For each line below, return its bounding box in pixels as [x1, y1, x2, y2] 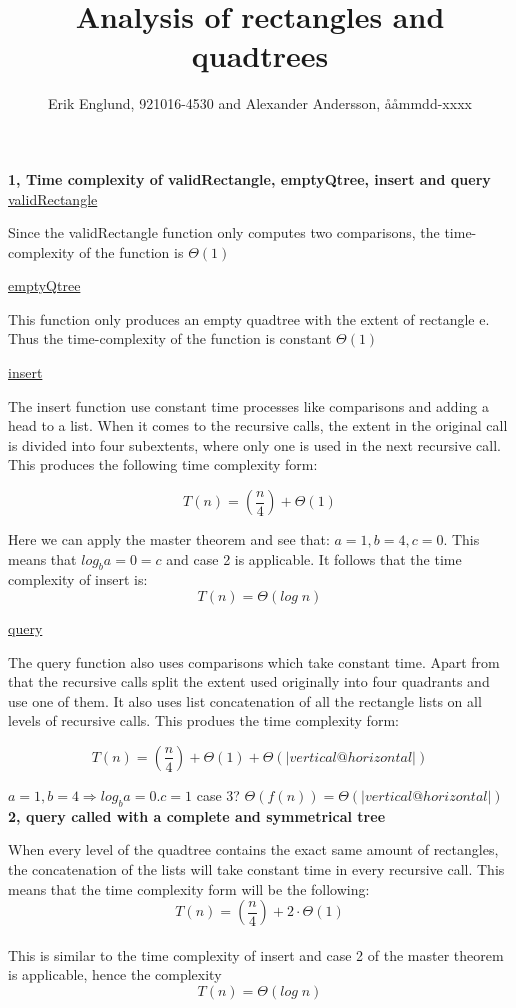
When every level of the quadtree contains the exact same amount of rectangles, [8, 839, 499, 860]
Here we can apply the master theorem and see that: [8, 529, 330, 550]
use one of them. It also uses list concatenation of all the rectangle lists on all [8, 690, 482, 711]
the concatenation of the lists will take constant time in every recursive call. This [8, 858, 505, 879]
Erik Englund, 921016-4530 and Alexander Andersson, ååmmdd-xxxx [48, 93, 472, 114]
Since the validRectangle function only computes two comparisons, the [8, 222, 440, 243]
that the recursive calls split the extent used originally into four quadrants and [8, 671, 490, 692]
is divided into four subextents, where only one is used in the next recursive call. [8, 434, 501, 455]
